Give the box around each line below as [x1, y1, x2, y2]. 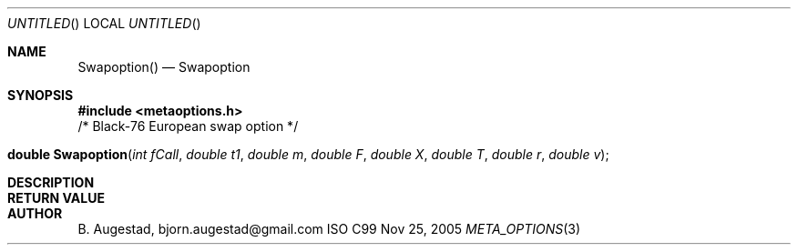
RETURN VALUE [7, 190, 105, 206]
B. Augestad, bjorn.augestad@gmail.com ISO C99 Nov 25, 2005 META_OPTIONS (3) [77, 221, 581, 237]
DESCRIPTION [7, 175, 95, 190]
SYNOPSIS [7, 87, 74, 103]
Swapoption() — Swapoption [77, 59, 251, 75]
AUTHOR [7, 206, 63, 221]
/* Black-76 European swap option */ [77, 118, 299, 134]
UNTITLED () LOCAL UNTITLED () [7, 15, 201, 31]
